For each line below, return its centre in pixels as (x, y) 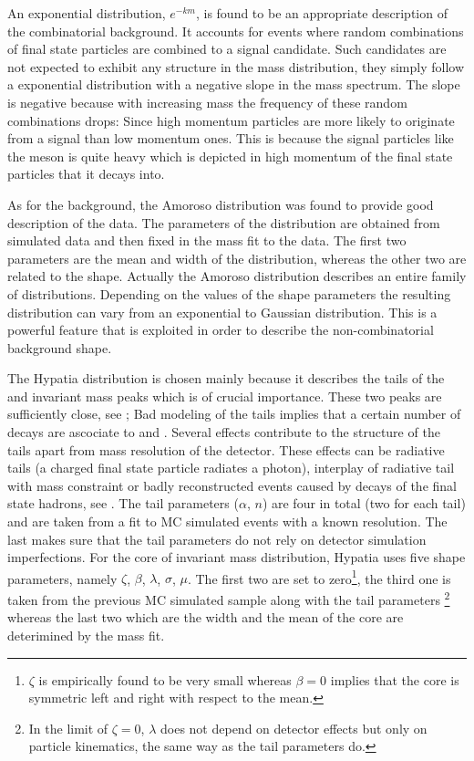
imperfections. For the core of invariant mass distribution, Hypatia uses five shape (237, 557)
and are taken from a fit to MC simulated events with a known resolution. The (227, 521)
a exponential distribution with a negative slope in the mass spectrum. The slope (234, 84)
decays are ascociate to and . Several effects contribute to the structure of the (224, 432)
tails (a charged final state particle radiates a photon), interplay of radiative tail (231, 468)
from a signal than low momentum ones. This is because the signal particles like (231, 138)
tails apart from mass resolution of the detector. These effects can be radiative (226, 449)
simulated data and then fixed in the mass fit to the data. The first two (207, 240)
